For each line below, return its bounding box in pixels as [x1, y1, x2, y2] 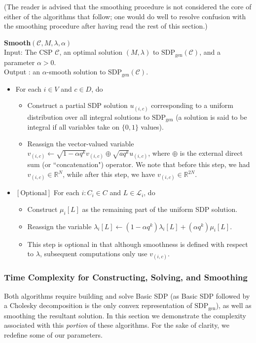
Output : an [4, 67, 40, 77]
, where [148, 148, 170, 158]
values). [141, 122, 164, 132]
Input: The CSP [4, 47, 53, 57]
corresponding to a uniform [151, 100, 233, 110]
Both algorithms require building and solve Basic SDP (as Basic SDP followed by [4, 290, 250, 301]
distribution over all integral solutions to [27, 111, 150, 122]
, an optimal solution [59, 47, 123, 57]
